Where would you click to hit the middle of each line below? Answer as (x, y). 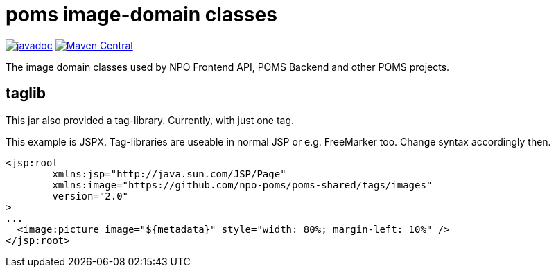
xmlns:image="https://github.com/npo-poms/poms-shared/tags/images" (242, 185)
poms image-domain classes (141, 15)
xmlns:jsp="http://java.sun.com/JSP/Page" (169, 174)
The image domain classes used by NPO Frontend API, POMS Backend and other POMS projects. (228, 67)
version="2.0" (90, 196)
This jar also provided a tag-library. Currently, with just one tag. (150, 120)
